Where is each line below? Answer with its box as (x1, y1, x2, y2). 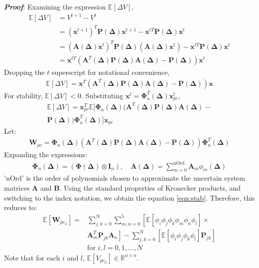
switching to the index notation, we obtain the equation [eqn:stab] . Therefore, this (4, 192, 255, 203)
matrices (4, 182, 30, 193)
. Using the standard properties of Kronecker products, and (59, 182, 241, 193)
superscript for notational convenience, (51, 67, 170, 77)
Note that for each (4, 252, 60, 263)
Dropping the (4, 67, 45, 77)
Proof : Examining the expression (4, 1, 106, 11)
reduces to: (4, 202, 37, 213)
